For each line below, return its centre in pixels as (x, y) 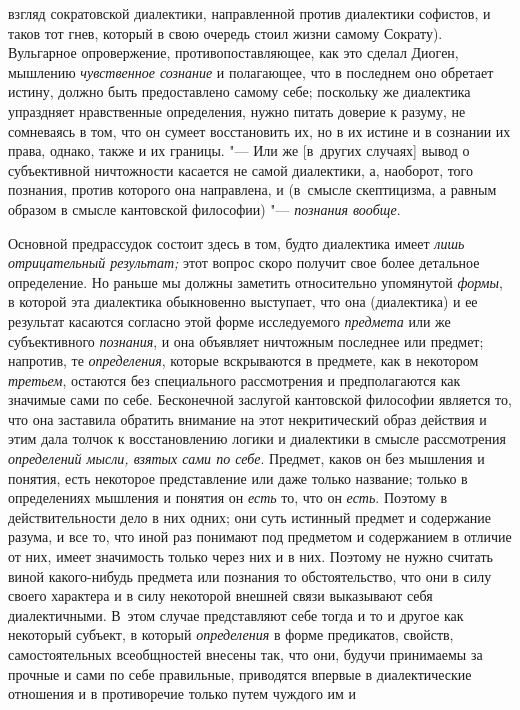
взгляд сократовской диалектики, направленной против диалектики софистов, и (249, 13)
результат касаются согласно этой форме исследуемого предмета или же (229, 320)
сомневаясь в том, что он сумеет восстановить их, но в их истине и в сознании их (259, 130)
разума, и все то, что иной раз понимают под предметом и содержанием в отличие (260, 536)
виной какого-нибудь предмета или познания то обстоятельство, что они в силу (250, 575)
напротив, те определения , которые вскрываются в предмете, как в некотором (243, 360)
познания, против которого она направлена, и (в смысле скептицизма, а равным (252, 189)
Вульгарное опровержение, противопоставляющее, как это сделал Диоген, (233, 52)
